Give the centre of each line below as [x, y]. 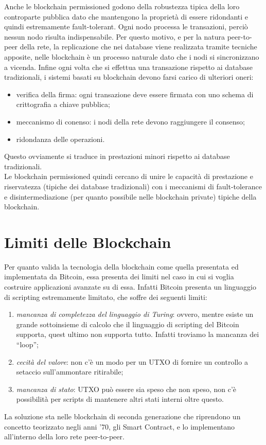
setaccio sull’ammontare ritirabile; [70, 372]
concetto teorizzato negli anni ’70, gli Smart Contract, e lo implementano [120, 426]
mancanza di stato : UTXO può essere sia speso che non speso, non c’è [126, 389]
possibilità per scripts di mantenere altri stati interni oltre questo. [120, 399]
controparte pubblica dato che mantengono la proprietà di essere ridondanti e [126, 16]
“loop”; [27, 344]
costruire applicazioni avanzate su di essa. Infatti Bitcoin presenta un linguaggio [130, 287]
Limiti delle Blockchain [88, 242]
